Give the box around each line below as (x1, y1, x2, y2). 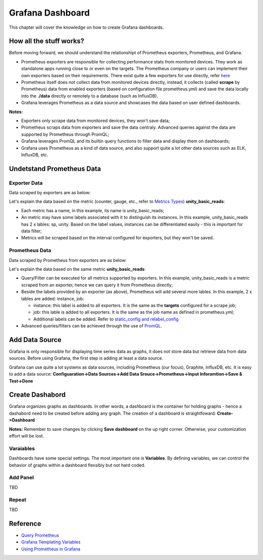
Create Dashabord (9, 391, 66, 399)
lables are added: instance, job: (21, 296, 84, 301)
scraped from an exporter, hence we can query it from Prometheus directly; (21, 282, 173, 288)
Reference (9, 520, 41, 528)
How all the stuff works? (9, 37, 85, 45)
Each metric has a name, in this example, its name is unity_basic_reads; (21, 207, 165, 213)
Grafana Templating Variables (21, 539, 81, 545)
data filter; (21, 228, 42, 234)
